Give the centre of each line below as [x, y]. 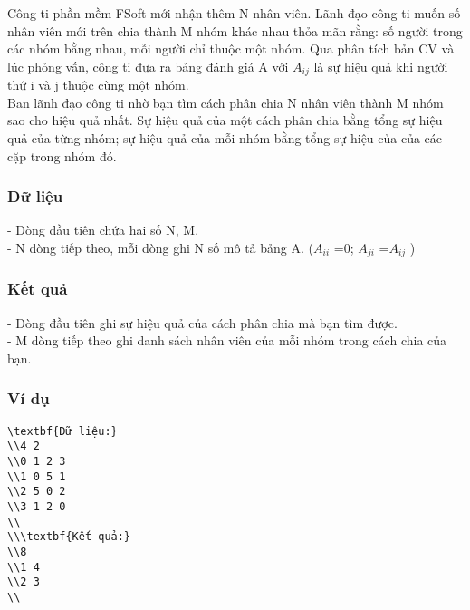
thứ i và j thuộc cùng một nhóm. [98, 85]
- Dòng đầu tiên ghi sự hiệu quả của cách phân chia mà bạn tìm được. [202, 322]
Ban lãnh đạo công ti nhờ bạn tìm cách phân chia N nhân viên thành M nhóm [225, 102]
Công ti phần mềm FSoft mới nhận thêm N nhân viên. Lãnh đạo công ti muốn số [234, 13]
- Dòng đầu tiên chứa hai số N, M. [103, 230]
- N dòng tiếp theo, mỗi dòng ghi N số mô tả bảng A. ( [161, 248]
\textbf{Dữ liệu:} [62, 431]
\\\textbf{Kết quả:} [69, 537]
